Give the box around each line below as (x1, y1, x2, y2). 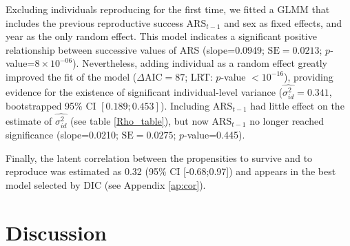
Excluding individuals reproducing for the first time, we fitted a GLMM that (6, 2, 330, 16)
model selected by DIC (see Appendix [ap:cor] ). (6, 177, 206, 192)
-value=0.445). (184, 127, 245, 142)
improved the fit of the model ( (6, 69, 137, 83)
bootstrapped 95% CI (6, 99, 96, 113)
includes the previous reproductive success (6, 15, 183, 30)
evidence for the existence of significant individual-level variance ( (6, 84, 282, 99)
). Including (160, 99, 210, 113)
